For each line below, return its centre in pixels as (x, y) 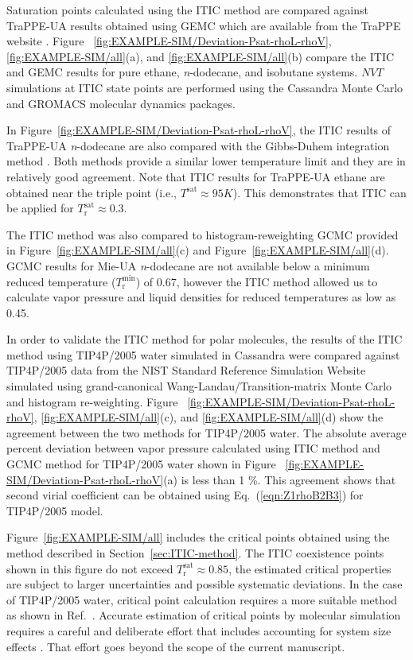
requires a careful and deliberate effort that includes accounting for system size (199, 630)
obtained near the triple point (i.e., (92, 192)
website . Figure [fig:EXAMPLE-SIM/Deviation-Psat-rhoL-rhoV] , (169, 41)
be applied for (40, 208)
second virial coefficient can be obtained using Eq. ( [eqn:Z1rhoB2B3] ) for (185, 495)
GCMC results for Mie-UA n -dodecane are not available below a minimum (188, 265)
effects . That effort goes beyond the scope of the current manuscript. (176, 646)
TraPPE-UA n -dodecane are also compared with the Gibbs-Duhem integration (198, 145)
